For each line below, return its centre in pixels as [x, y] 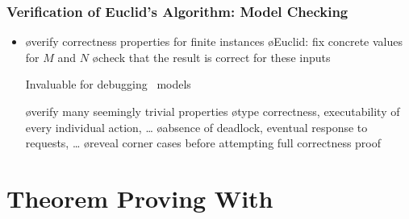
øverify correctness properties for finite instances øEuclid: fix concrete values [214, 41]
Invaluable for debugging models [108, 84]
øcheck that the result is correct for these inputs [211, 57]
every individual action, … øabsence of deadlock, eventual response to [196, 127]
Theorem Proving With [140, 198]
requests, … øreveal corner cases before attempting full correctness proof [203, 143]
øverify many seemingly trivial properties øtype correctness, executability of [213, 111]
